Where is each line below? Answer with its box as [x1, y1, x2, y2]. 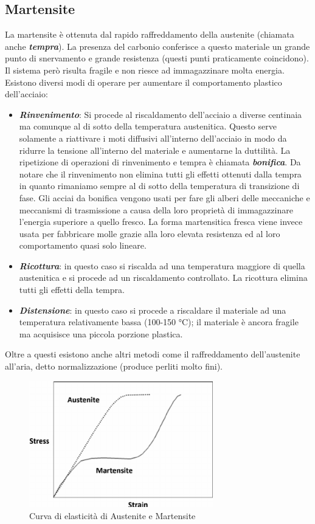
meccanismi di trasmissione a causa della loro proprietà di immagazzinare [19, 203, 293, 216]
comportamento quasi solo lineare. [19, 239, 147, 252]
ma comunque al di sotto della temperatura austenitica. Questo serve [19, 120, 277, 133]
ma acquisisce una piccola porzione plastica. [19, 327, 183, 340]
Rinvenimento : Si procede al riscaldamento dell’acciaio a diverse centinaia [19, 108, 302, 120]
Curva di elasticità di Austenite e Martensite [29, 509, 196, 522]
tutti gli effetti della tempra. [19, 283, 125, 296]
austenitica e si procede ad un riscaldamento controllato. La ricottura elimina [19, 271, 308, 284]
